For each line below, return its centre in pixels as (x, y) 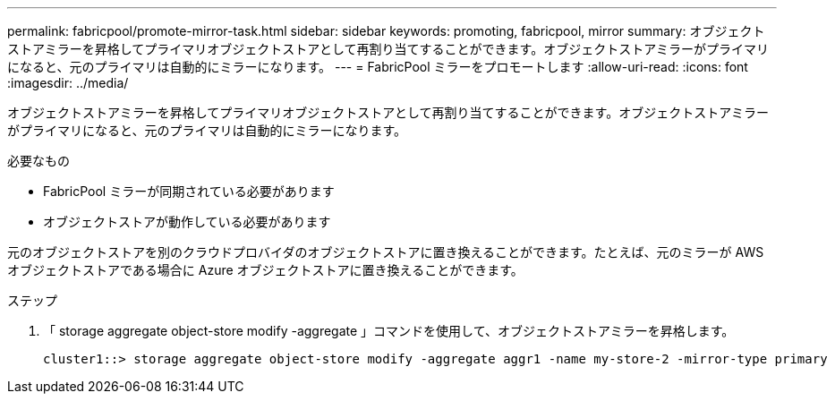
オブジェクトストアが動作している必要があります (187, 222)
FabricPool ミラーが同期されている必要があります (189, 191)
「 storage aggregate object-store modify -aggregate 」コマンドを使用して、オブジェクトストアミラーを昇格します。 (389, 331)
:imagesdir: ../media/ (68, 83)
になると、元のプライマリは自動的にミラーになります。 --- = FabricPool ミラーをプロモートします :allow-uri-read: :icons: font (378, 67)
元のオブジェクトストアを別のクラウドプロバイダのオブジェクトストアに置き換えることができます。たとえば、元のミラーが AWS (386, 252)
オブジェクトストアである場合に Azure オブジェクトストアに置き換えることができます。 (265, 270)
